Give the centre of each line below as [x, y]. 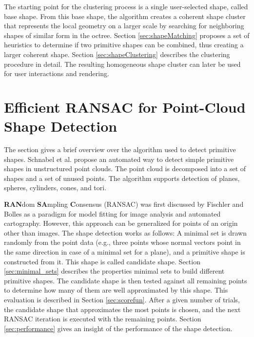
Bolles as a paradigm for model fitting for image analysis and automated [112, 213]
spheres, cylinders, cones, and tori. [55, 188]
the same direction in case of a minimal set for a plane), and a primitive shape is [125, 252]
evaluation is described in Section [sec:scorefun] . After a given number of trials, [122, 299]
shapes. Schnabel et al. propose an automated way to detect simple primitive [119, 159]
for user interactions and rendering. [57, 73]
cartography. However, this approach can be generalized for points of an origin [121, 223]
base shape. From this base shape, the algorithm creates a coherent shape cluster [125, 16]
